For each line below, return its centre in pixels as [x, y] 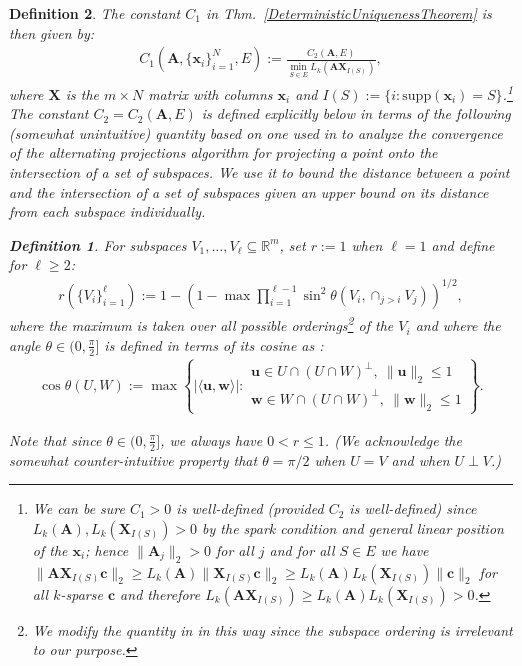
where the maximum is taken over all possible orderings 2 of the [201, 324]
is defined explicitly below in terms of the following [356, 113]
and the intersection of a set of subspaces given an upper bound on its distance [249, 191]
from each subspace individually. [107, 211]
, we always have [211, 439]
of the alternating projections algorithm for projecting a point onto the [223, 152]
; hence [107, 549]
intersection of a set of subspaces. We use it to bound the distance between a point [259, 172]
